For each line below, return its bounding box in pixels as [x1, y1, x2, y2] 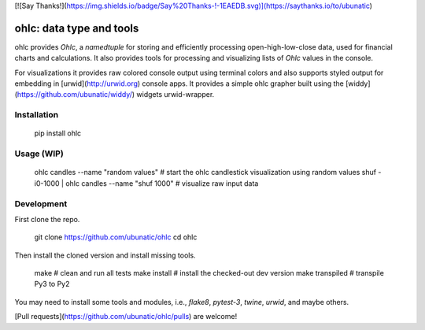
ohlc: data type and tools [14, 21, 139, 35]
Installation [14, 109, 59, 121]
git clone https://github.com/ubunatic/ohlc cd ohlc [34, 232, 198, 242]
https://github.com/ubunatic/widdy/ [17, 90, 133, 99]
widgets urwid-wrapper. [136, 90, 215, 99]
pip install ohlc [34, 128, 82, 138]
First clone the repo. [14, 214, 80, 224]
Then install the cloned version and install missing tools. [14, 250, 196, 260]
